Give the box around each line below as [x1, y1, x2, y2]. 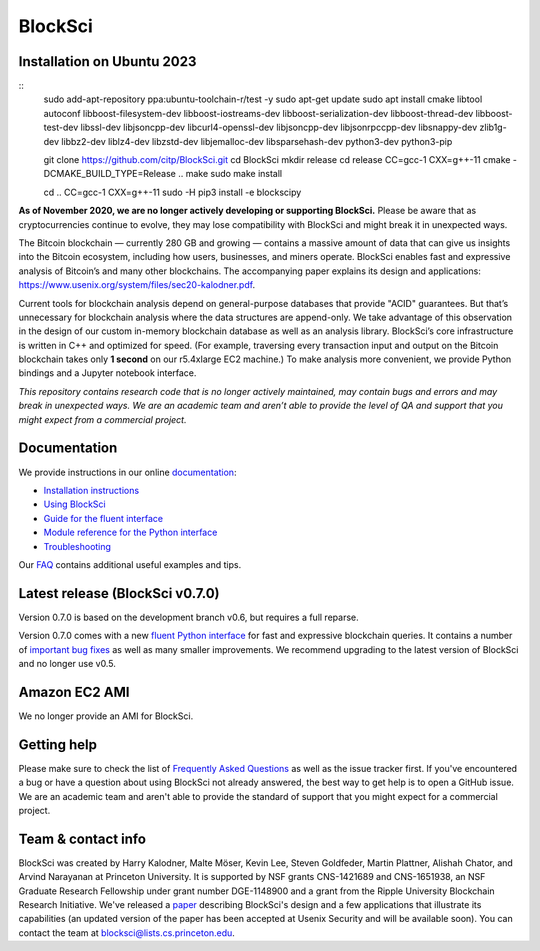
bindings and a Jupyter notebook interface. [18, 367, 197, 379]
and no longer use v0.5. [18, 657, 117, 669]
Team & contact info [18, 830, 147, 847]
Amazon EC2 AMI [18, 683, 130, 700]
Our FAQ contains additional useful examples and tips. [18, 558, 242, 570]
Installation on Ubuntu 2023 [18, 53, 197, 70]
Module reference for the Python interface [43, 526, 218, 539]
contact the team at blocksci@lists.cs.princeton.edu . [18, 926, 235, 939]
